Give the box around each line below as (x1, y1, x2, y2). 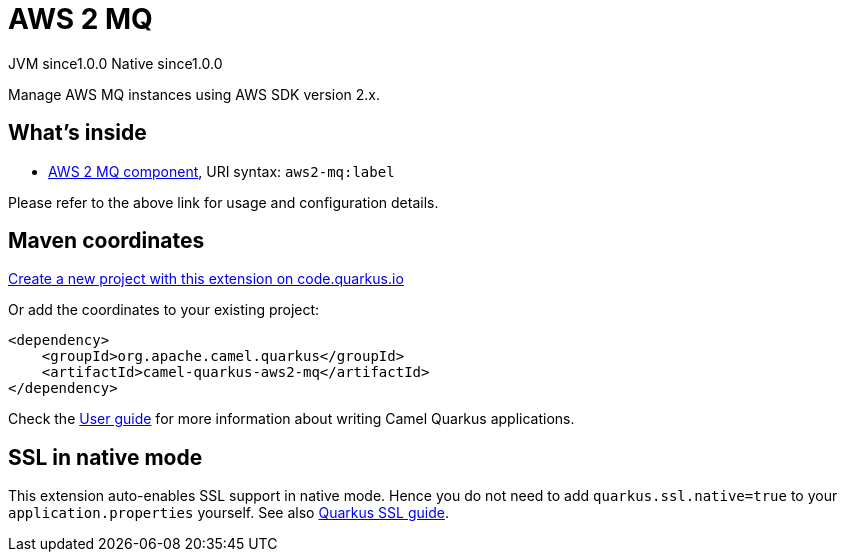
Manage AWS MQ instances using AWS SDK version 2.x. (8, 85, 381, 103)
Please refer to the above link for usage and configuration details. (8, 193, 439, 211)
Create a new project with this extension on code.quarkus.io (8, 270, 404, 288)
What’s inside (8, 120, 147, 146)
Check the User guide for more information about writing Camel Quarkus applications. (8, 410, 575, 428)
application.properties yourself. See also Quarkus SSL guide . (8, 504, 449, 522)
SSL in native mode (8, 444, 203, 470)
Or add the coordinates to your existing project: (8, 301, 320, 319)
